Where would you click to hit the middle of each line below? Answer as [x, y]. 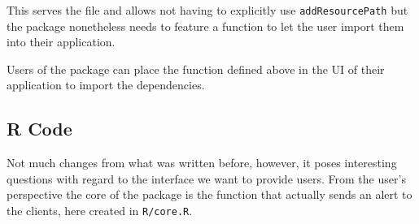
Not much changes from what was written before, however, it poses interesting [202, 163]
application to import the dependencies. [106, 85]
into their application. [61, 42]
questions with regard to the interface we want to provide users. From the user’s [206, 178]
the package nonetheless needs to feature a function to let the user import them [205, 26]
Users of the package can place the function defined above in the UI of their [196, 69]
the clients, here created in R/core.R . [100, 211]
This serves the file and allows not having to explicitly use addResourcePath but [207, 10]
